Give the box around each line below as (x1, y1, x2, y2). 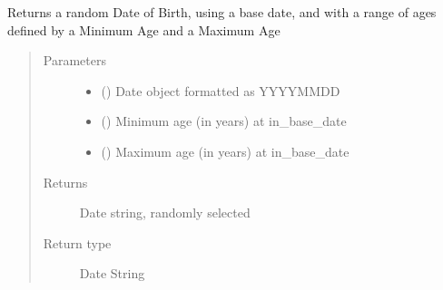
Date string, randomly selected (79, 203, 251, 222)
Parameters (43, 51, 106, 70)
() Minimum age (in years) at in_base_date (101, 111, 347, 130)
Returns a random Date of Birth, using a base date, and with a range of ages (7, 3, 437, 21)
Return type (43, 233, 112, 252)
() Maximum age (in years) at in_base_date (101, 141, 349, 160)
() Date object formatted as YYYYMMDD (101, 81, 340, 100)
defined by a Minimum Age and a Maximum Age (7, 20, 281, 39)
